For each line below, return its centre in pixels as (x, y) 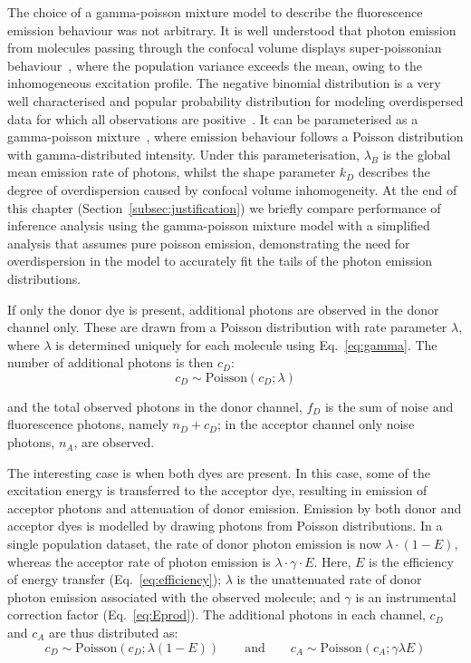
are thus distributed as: (114, 632)
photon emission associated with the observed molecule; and (174, 596)
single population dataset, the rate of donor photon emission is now (195, 544)
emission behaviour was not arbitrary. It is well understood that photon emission (232, 29)
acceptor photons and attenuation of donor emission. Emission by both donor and (235, 507)
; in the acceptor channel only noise (316, 424)
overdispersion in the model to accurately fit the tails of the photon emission (220, 261)
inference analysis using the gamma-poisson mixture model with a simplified (219, 225)
